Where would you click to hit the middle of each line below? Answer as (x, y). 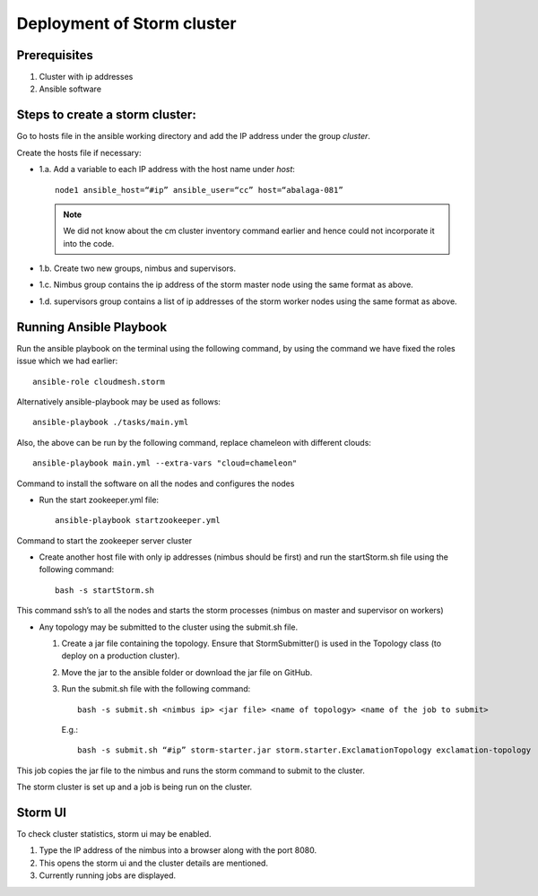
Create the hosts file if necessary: (79, 152)
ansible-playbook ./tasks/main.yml (111, 422)
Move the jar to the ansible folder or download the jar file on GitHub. (187, 672)
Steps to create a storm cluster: (106, 115)
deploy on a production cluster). (121, 656)
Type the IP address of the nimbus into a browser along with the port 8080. (178, 850)
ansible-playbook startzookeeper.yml (138, 521)
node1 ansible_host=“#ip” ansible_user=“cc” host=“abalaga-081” (200, 190)
